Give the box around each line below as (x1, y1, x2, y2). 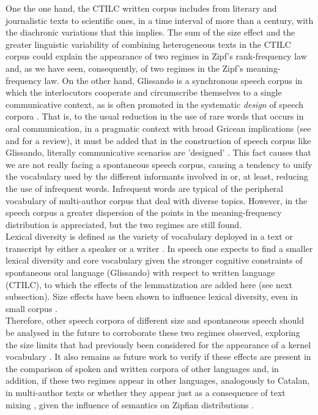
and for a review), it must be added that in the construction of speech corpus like (6, 134, 311, 147)
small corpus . (6, 302, 57, 314)
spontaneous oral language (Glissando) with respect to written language (6, 266, 275, 279)
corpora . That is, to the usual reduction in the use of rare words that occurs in (6, 110, 304, 123)
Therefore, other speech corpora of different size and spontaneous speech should (6, 314, 304, 327)
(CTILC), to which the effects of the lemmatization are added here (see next (6, 278, 292, 291)
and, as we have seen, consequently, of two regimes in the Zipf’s (6, 61, 243, 74)
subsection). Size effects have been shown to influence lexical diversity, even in (6, 290, 298, 303)
